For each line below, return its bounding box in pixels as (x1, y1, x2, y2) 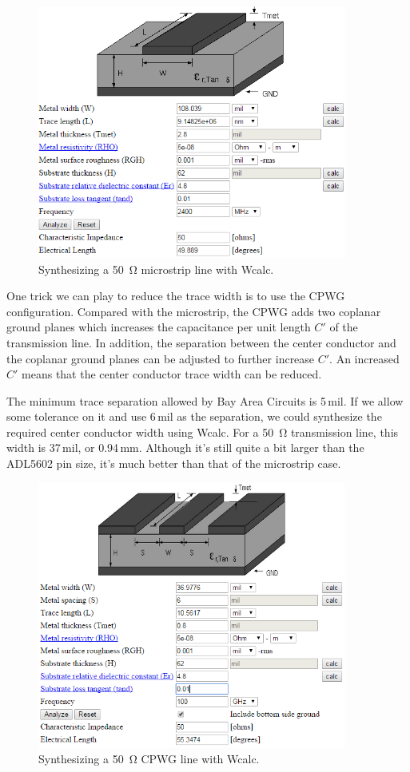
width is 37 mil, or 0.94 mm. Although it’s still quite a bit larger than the (6, 439, 364, 456)
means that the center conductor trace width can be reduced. (22, 366, 322, 382)
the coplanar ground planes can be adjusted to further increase (6, 350, 315, 366)
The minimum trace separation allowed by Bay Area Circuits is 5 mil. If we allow (6, 392, 404, 409)
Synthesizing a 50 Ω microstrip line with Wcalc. (38, 260, 274, 277)
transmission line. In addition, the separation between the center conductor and (6, 334, 396, 350)
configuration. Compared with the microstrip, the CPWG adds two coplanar (6, 303, 381, 319)
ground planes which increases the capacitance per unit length (6, 319, 311, 335)
